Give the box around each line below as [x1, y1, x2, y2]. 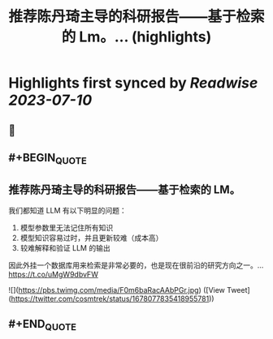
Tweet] [226, 285, 250, 294]
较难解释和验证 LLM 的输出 [19, 242, 111, 252]
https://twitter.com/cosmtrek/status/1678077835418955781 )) [11, 294, 214, 303]
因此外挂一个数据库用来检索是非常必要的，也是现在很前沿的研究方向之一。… [8, 260, 264, 270]
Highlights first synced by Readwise [8, 74, 258, 92]
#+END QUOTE [8, 317, 77, 333]
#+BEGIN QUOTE [8, 151, 87, 167]
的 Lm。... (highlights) [61, 28, 212, 46]
